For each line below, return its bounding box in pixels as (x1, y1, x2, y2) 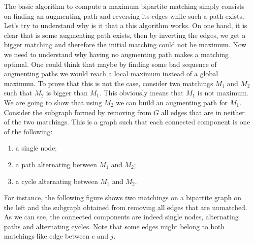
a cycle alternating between (15, 176, 98, 186)
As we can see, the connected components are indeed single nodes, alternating (4, 212, 239, 222)
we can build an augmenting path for (116, 97, 228, 107)
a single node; (15, 143, 57, 153)
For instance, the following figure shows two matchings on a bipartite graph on (4, 192, 242, 203)
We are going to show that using (4, 97, 102, 107)
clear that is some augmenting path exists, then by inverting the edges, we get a (4, 30, 246, 40)
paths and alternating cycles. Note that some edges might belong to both (4, 221, 224, 231)
